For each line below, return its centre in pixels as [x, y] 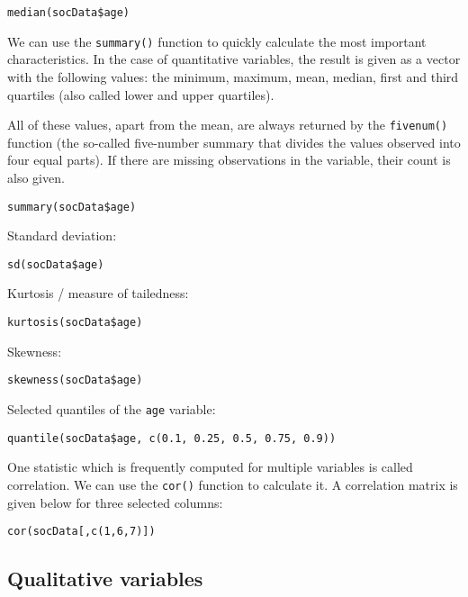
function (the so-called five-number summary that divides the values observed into [234, 142]
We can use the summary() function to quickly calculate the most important [217, 41]
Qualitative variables [105, 579]
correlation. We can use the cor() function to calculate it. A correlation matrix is [233, 484]
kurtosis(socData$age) [75, 323]
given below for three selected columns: [115, 502]
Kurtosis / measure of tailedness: [98, 293]
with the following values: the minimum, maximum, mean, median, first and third [233, 76]
